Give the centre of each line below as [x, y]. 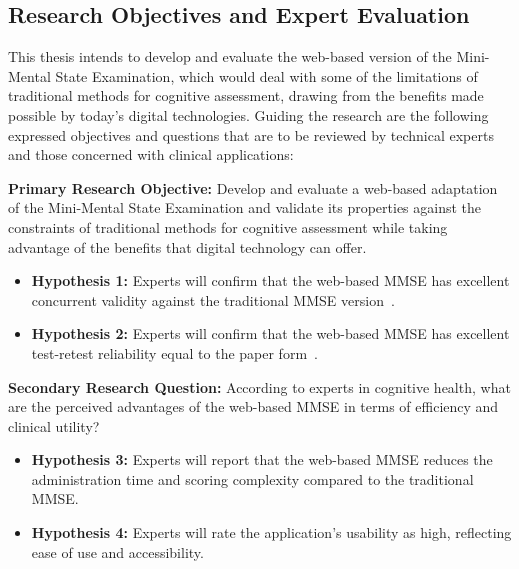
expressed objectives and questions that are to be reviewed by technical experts [251, 134]
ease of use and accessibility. [117, 551]
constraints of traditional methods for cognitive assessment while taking [228, 226]
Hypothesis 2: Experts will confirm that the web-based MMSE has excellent [270, 333]
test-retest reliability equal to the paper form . [174, 352]
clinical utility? [54, 425]
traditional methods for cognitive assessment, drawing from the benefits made [246, 95]
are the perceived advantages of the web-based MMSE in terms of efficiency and [253, 406]
